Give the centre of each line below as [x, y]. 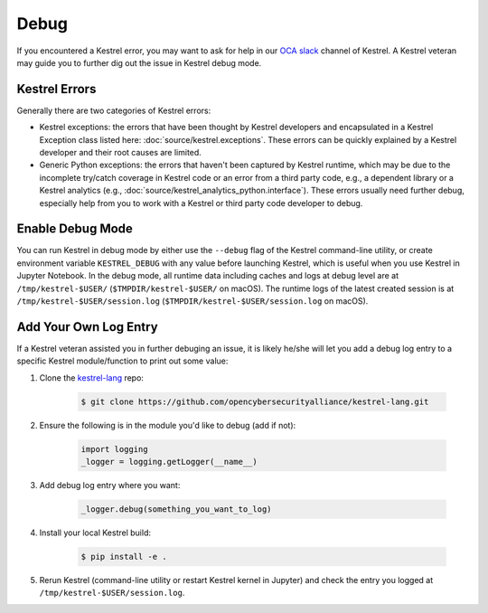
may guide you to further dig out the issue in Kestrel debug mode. [139, 62]
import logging [114, 449]
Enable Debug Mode [75, 229]
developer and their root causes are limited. [121, 153]
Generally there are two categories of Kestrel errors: [114, 110]
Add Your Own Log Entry [87, 327]
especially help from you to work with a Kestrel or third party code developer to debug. [201, 203]
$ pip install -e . [124, 557]
